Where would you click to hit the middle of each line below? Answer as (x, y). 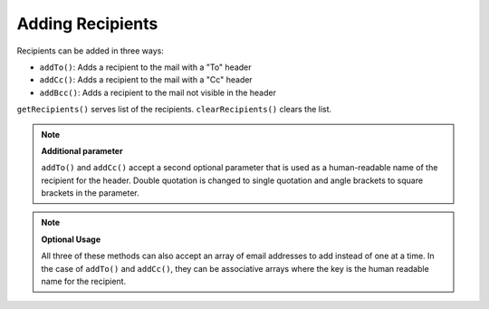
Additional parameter (82, 150)
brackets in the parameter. (90, 193)
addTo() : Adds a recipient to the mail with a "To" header (145, 67)
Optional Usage (71, 239)
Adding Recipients (87, 24)
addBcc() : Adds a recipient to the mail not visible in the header (158, 92)
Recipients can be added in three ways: (91, 51)
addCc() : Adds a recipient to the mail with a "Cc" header (146, 80)
